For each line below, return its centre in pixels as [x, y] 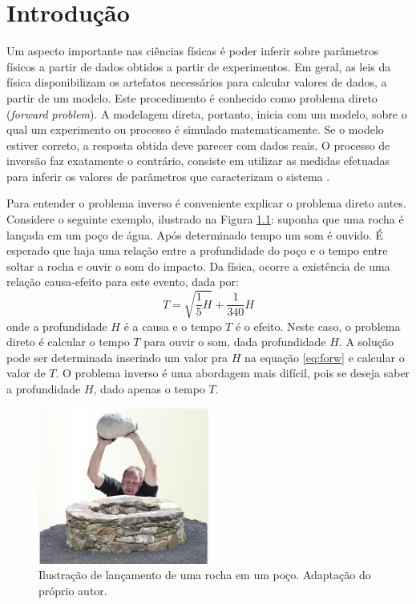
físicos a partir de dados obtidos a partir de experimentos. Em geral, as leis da [199, 66]
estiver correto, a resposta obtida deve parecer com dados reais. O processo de [198, 145]
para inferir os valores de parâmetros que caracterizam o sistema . [168, 176]
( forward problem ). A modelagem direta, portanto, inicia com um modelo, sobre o [207, 113]
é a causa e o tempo [173, 326]
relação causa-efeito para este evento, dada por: [123, 282]
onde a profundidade [57, 326]
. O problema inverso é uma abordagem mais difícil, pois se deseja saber [233, 373]
